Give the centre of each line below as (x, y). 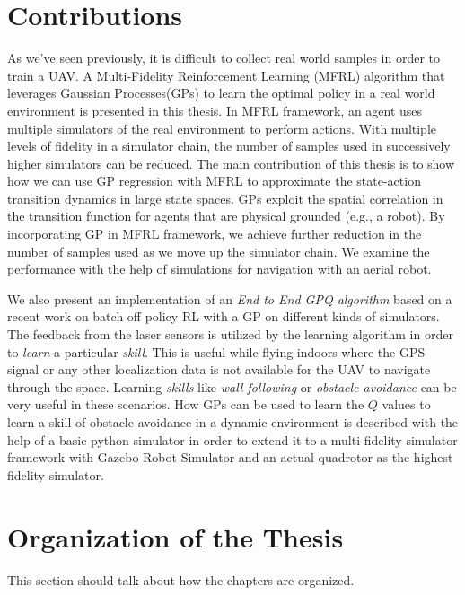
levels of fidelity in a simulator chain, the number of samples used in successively (229, 146)
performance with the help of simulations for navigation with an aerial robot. (219, 269)
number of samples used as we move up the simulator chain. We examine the (219, 251)
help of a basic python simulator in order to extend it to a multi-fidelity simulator (232, 439)
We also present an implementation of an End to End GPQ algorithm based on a (230, 298)
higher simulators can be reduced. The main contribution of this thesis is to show (231, 163)
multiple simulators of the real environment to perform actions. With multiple (222, 128)
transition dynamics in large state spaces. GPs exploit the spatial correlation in (225, 198)
